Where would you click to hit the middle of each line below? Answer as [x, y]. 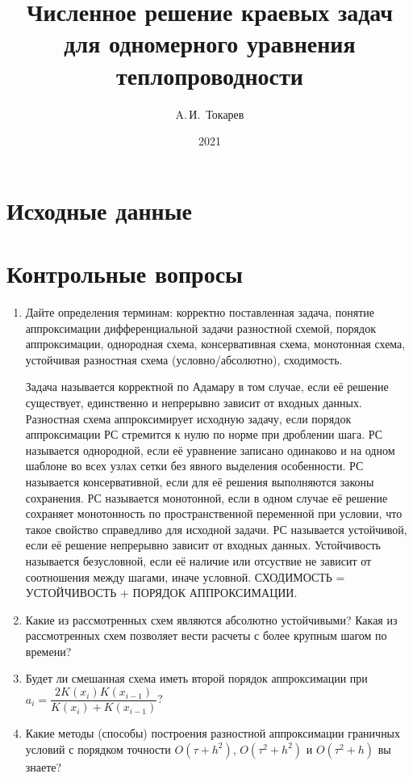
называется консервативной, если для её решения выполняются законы [200, 481]
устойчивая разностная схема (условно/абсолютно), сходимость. [184, 359]
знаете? [44, 766]
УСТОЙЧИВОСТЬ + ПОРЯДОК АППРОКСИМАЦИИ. [161, 593]
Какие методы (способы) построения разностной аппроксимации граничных [213, 733]
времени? [48, 651]
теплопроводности [210, 75]
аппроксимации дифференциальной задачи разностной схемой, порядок [200, 328]
